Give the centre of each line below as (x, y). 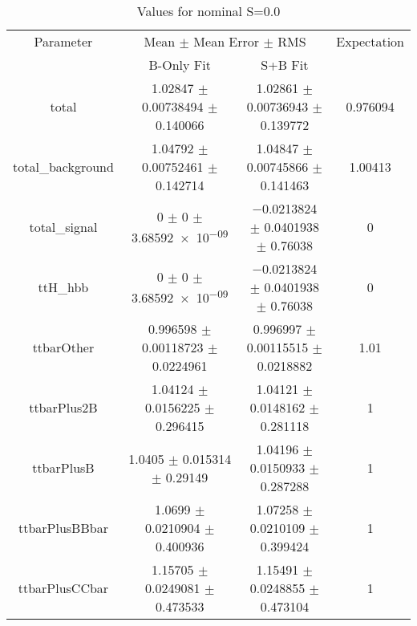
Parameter (63, 41)
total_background (63, 167)
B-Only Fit (180, 65)
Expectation (370, 41)
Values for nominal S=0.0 (208, 11)
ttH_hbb (63, 287)
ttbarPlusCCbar (63, 588)
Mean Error (227, 41)
